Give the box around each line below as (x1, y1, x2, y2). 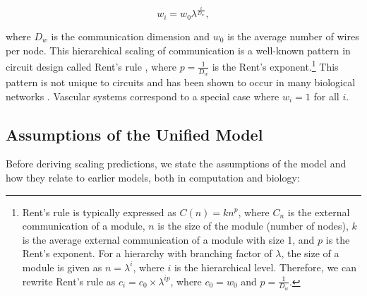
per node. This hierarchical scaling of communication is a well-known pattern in (6, 42, 351, 57)
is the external (287, 204, 350, 219)
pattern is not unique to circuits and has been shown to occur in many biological (6, 74, 356, 89)
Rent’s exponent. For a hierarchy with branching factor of (22, 246, 272, 261)
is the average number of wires (227, 28, 359, 43)
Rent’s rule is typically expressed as (22, 204, 176, 219)
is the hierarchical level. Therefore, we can (174, 259, 356, 274)
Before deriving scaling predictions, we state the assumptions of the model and (6, 156, 347, 171)
